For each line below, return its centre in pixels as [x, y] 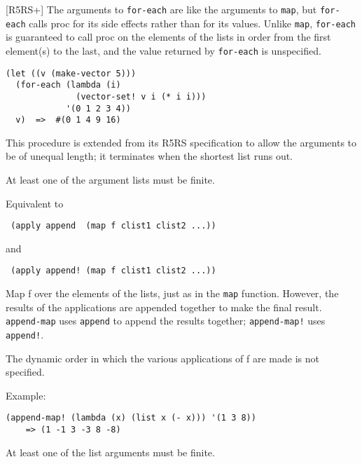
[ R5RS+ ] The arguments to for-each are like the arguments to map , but [161, 9]
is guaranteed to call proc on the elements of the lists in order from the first [168, 37]
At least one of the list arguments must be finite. [110, 452]
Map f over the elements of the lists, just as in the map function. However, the [172, 293]
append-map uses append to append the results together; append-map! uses [166, 321]
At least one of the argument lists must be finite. [110, 180]
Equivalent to [35, 203]
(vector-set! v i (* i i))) [141, 96]
